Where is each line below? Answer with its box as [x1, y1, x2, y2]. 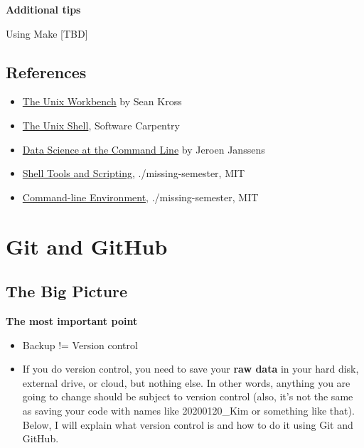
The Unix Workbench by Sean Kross [22, 94, 182, 109]
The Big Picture [6, 280, 128, 302]
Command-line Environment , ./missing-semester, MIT [22, 189, 259, 204]
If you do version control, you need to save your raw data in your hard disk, [22, 361, 359, 376]
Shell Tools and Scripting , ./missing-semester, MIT [22, 166, 245, 181]
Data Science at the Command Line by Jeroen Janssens [22, 142, 265, 156]
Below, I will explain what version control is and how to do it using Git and [22, 417, 353, 432]
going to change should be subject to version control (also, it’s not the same [22, 389, 353, 404]
